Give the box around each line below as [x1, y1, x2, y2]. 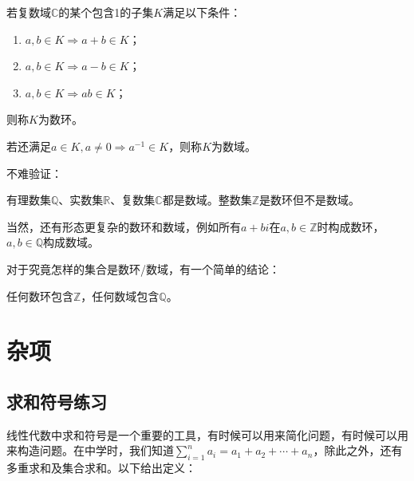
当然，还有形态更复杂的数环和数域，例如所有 [6, 218, 241, 235]
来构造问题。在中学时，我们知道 [6, 442, 174, 459]
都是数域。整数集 [162, 191, 252, 208]
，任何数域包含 [81, 287, 160, 304]
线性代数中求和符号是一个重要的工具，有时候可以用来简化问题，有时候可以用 [6, 426, 408, 443]
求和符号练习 [6, 388, 107, 413]
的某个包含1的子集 [58, 4, 154, 20]
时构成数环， [317, 218, 384, 235]
